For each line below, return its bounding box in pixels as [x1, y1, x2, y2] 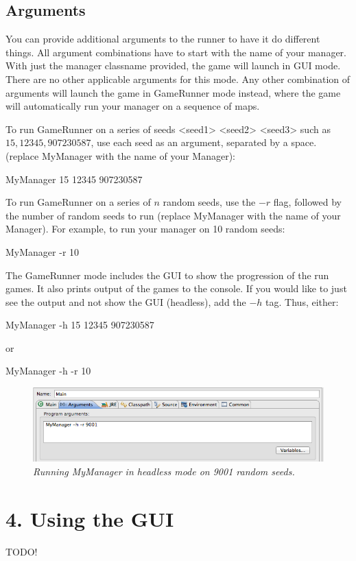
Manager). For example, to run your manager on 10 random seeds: [5, 222, 285, 236]
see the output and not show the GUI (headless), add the [5, 294, 246, 309]
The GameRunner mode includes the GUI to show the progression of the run [5, 267, 329, 282]
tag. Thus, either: [265, 294, 339, 309]
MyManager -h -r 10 [5, 363, 91, 378]
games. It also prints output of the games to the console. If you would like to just [5, 281, 347, 296]
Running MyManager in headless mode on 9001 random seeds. [33, 464, 295, 478]
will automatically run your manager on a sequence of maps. [5, 99, 260, 113]
